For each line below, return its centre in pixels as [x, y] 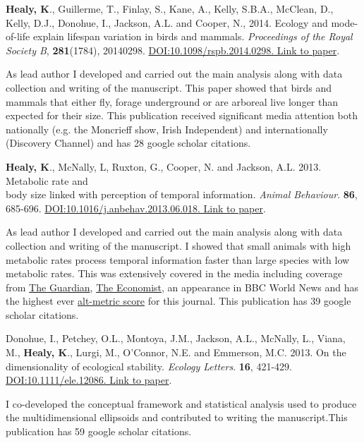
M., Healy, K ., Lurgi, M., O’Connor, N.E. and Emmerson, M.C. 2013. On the [176, 352]
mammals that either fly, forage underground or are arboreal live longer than [172, 101]
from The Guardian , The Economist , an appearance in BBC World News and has [182, 287]
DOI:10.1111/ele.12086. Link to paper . [89, 380]
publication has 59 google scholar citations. [99, 431]
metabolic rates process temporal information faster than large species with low [178, 259]
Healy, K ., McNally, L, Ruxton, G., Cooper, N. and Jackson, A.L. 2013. [164, 166]
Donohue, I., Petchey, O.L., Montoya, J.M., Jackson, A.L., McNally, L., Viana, [176, 338]
